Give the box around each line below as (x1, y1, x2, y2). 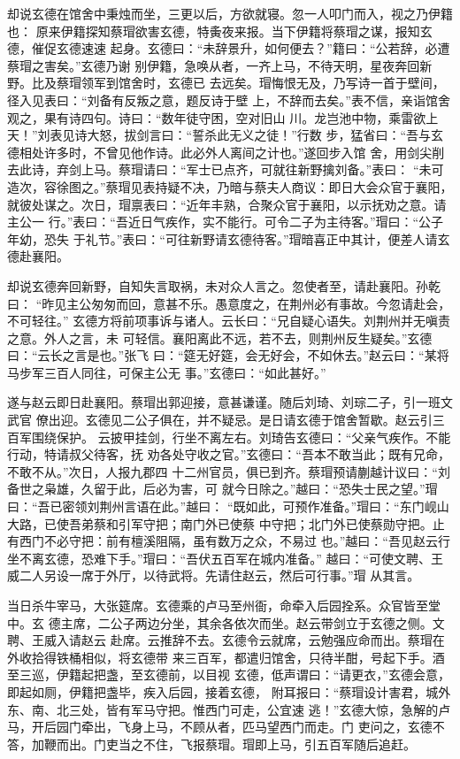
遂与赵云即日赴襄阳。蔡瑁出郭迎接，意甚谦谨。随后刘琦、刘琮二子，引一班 (7, 393, 441, 411)
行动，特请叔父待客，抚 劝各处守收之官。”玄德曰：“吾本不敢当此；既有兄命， (7, 445, 450, 464)
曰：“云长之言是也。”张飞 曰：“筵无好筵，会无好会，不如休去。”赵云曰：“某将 (7, 346, 449, 364)
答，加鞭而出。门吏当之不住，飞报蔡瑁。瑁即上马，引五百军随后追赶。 (7, 734, 416, 753)
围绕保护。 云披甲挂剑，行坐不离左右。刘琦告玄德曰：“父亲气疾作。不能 (31, 427, 451, 446)
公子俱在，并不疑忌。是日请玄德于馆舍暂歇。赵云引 (134, 410, 433, 429)
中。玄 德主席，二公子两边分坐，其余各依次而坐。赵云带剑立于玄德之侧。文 (7, 613, 445, 632)
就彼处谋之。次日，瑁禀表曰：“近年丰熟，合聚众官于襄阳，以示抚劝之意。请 (7, 195, 447, 213)
